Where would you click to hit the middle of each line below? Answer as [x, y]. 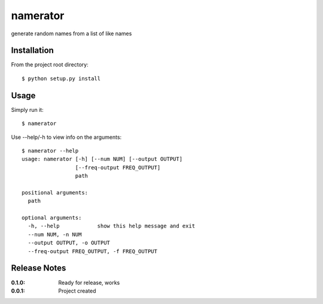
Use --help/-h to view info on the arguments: [66, 137]
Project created [77, 291]
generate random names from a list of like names [71, 34]
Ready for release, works [89, 282]
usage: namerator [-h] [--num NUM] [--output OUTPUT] [102, 159]
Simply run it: [28, 110]
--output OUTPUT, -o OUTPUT [69, 243]
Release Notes [39, 268]
